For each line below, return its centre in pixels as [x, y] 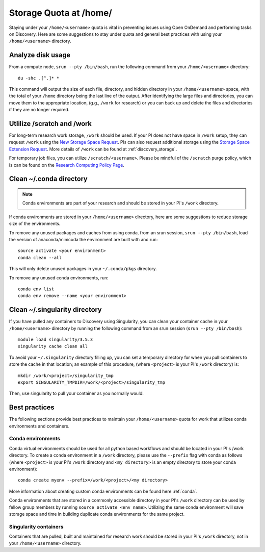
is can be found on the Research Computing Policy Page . [67, 165]
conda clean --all [40, 258]
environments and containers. [39, 426]
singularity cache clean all [53, 346]
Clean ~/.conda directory [48, 179]
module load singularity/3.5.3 [55, 340]
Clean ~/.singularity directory [55, 310]
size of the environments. [35, 224]
